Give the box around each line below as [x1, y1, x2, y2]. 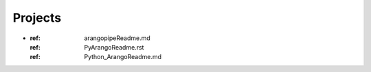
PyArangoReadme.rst [84, 43, 144, 51]
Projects [12, 10, 62, 25]
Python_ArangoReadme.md [84, 53, 161, 61]
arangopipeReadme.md [84, 34, 150, 42]
